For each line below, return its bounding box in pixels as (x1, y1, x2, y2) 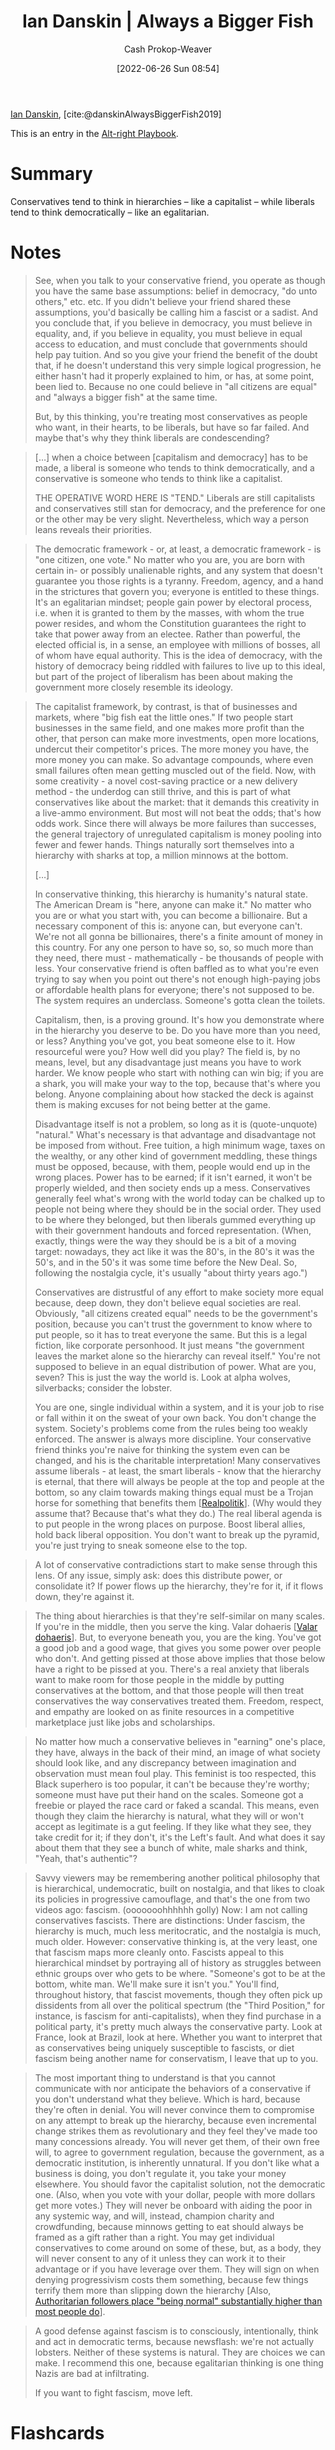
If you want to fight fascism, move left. (34, 2386, 193, 2399)
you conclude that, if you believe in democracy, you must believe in (34, 316, 313, 329)
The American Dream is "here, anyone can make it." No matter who (34, 898, 312, 910)
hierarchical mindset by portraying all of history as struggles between (34, 1956, 322, 1969)
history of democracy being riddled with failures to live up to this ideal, (34, 660, 326, 672)
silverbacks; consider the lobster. (34, 1381, 173, 1394)
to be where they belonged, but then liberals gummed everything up (34, 1213, 317, 1225)
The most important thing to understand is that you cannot (34, 2071, 276, 2084)
